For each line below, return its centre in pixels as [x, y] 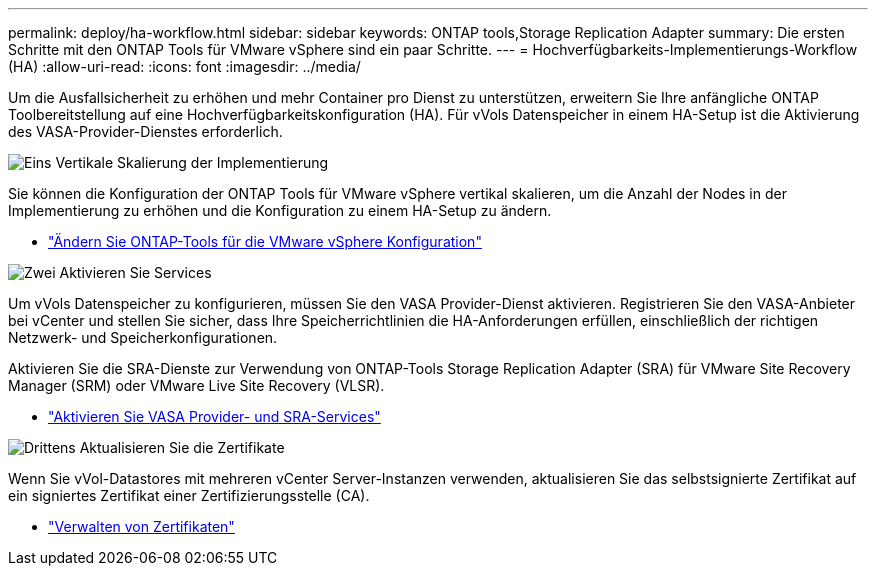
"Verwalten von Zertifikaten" [141, 526]
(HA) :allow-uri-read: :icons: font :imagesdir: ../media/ [184, 66]
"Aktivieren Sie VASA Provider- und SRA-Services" [214, 416]
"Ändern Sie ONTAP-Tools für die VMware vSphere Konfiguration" [265, 241]
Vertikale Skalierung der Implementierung [192, 162]
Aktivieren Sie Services [135, 272]
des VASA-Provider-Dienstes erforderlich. [145, 131]
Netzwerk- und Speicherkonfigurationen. [143, 337]
